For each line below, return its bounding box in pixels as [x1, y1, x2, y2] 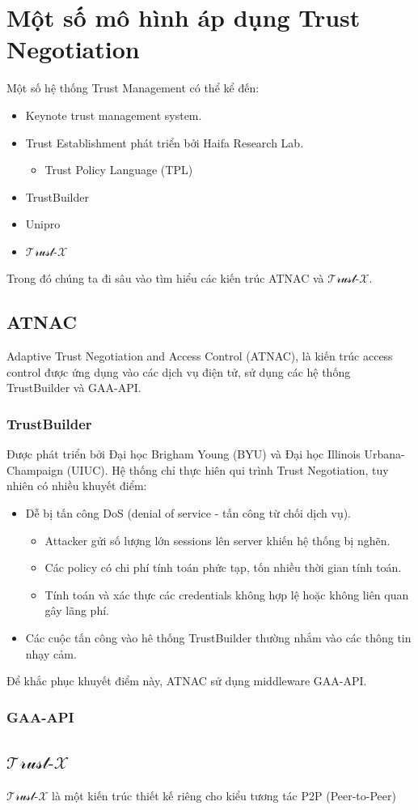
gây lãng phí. [44, 602, 109, 619]
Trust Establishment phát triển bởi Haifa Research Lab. [25, 134, 304, 151]
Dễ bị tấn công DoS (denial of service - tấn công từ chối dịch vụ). [25, 505, 352, 522]
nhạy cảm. [25, 645, 77, 662]
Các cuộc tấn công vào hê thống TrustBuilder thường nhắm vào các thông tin [25, 629, 412, 646]
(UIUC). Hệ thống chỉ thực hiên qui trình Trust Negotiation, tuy [66, 461, 389, 478]
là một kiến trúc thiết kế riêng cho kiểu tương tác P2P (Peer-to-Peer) [52, 787, 396, 804]
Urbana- [364, 446, 405, 463]
